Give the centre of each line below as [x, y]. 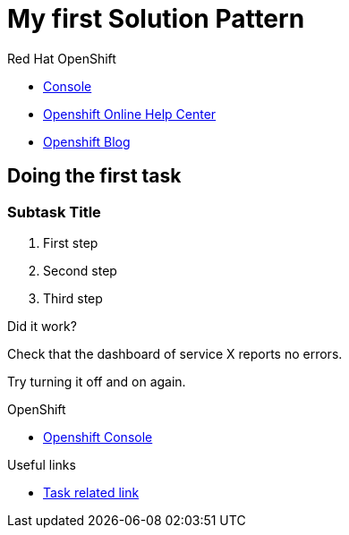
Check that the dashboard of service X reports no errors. [175, 353]
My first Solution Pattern [156, 19]
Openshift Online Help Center [130, 114]
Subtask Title [54, 212]
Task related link [91, 492]
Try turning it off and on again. [97, 381]
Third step [73, 298]
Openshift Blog [87, 141]
